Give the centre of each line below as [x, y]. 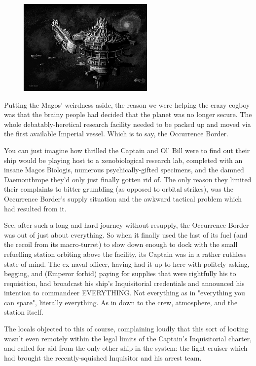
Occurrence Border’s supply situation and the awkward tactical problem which [123, 198]
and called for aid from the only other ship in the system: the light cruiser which [126, 348]
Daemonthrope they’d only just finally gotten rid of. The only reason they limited [128, 179]
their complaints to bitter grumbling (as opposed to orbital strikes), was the [119, 189]
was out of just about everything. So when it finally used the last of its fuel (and [126, 234]
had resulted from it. [35, 208]
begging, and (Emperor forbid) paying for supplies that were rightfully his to [120, 273]
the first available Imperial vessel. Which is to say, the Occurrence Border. [116, 134]
